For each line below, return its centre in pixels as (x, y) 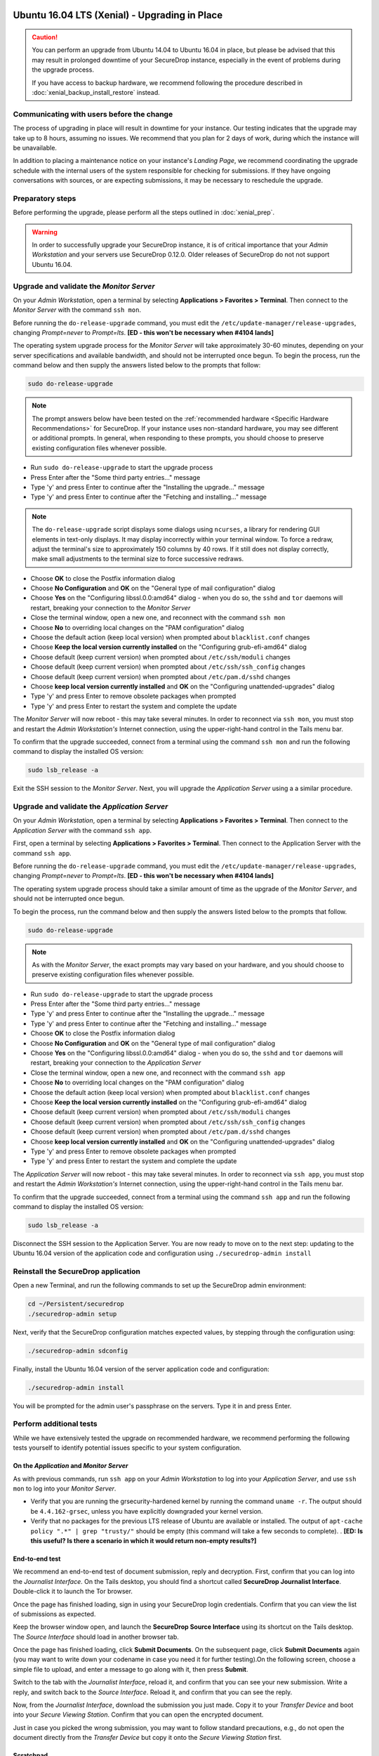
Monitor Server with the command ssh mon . (77, 310)
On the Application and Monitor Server (71, 1466)
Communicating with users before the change (93, 114)
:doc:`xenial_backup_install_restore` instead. (96, 92)
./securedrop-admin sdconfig (78, 1351)
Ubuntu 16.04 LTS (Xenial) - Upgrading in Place (118, 15)
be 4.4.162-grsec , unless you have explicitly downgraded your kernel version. (147, 1511)
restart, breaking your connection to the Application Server (116, 1063)
